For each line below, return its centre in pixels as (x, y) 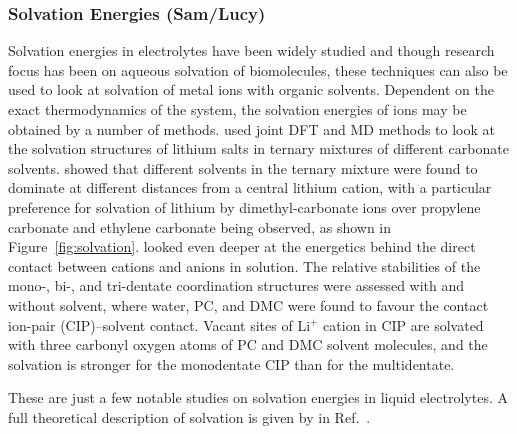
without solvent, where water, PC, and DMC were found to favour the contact (248, 304)
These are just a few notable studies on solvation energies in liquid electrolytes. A (258, 397)
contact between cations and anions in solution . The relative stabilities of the (244, 265)
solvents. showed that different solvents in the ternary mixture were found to (243, 167)
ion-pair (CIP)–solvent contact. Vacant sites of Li (159, 324)
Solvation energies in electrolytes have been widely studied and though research (251, 50)
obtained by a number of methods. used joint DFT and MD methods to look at (251, 128)
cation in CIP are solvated (403, 324)
